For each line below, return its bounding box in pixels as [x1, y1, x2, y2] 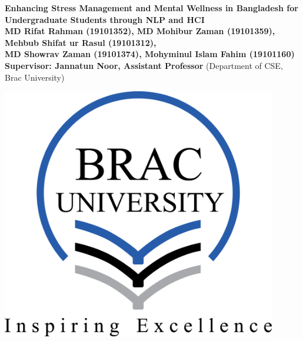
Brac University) [5, 71, 65, 83]
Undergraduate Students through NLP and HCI [5, 13, 205, 25]
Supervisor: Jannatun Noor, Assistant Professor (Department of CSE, [5, 59, 283, 71]
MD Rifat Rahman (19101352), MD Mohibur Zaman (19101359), [5, 25, 275, 37]
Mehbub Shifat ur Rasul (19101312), [5, 36, 157, 48]
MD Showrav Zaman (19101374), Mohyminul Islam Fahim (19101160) [5, 48, 295, 60]
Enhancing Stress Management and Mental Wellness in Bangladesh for [5, 2, 298, 14]
